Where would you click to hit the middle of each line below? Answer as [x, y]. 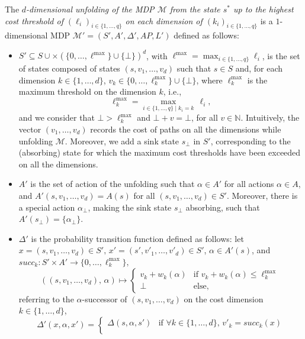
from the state [195, 9]
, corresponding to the [251, 141]
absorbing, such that [223, 207]
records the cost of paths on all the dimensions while [186, 129]
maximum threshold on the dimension [87, 91]
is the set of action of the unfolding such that [113, 184]
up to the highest [264, 9]
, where [209, 80]
